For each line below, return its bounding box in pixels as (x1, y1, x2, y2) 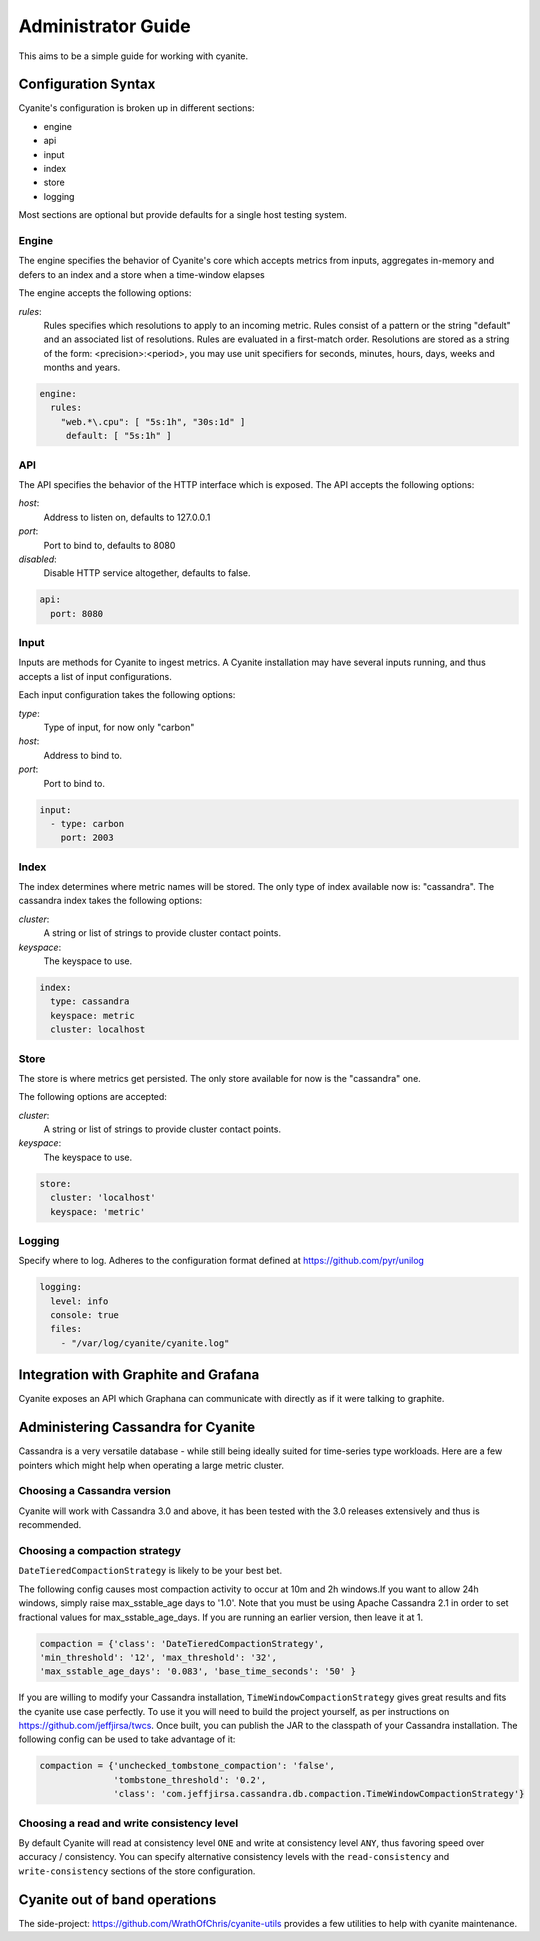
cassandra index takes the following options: (18, 895, 203, 907)
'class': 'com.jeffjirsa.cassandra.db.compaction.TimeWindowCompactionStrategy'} (113, 1788, 525, 1800)
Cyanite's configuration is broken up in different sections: (18, 102, 255, 114)
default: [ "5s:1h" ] (65, 430, 172, 442)
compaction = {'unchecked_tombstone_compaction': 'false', (39, 1760, 335, 1772)
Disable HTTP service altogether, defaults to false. (43, 567, 251, 579)
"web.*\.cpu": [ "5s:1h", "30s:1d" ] (60, 416, 246, 427)
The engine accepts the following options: (18, 287, 192, 299)
